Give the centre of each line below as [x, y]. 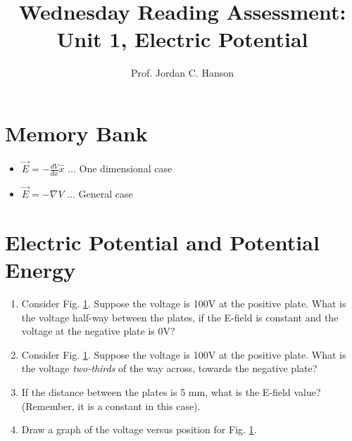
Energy [40, 270]
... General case [100, 194]
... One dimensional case [120, 168]
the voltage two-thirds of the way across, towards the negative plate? [169, 368]
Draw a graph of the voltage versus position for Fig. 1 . [139, 429]
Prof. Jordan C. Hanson [182, 73]
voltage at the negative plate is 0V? [98, 331]
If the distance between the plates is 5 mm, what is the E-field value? [171, 391]
